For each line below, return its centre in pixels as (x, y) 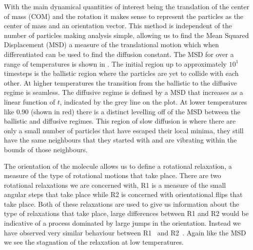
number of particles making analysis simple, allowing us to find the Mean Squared (126, 35)
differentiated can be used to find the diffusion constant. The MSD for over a (119, 54)
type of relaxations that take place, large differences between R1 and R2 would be (126, 213)
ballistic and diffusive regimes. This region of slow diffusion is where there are (120, 121)
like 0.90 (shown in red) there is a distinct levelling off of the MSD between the (122, 111)
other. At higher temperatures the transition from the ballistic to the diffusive (120, 82)
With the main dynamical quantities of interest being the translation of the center (127, 6)
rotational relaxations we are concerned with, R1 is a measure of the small (115, 185)
